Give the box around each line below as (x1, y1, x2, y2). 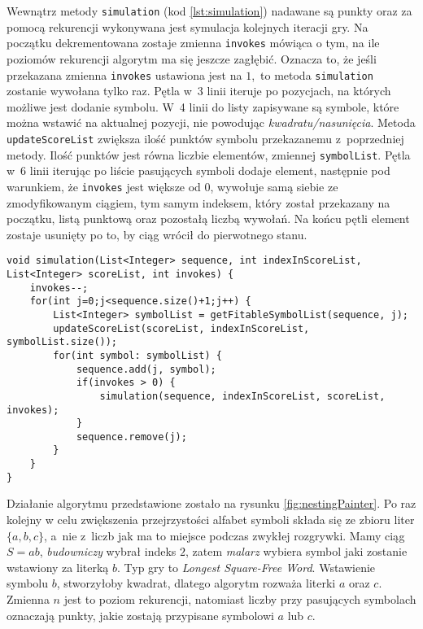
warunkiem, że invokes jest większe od (7, 177, 201, 194)
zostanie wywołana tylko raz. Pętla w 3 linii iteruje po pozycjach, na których (7, 82, 391, 99)
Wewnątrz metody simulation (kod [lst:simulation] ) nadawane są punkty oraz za (7, 2, 412, 19)
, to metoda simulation (251, 66, 373, 83)
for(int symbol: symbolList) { (53, 349, 222, 361)
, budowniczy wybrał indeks (39, 543, 177, 560)
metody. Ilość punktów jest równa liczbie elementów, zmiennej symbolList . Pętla (7, 146, 411, 163)
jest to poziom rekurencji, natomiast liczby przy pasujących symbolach (63, 591, 416, 607)
